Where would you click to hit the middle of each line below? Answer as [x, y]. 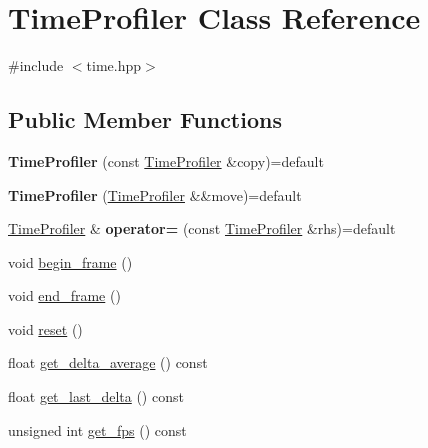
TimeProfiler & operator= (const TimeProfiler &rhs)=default [202, 228]
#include [36, 65]
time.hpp [114, 65]
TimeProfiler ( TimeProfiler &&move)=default [155, 194]
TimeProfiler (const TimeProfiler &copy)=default [166, 160]
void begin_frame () [70, 261]
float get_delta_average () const [108, 362]
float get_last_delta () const [96, 396]
